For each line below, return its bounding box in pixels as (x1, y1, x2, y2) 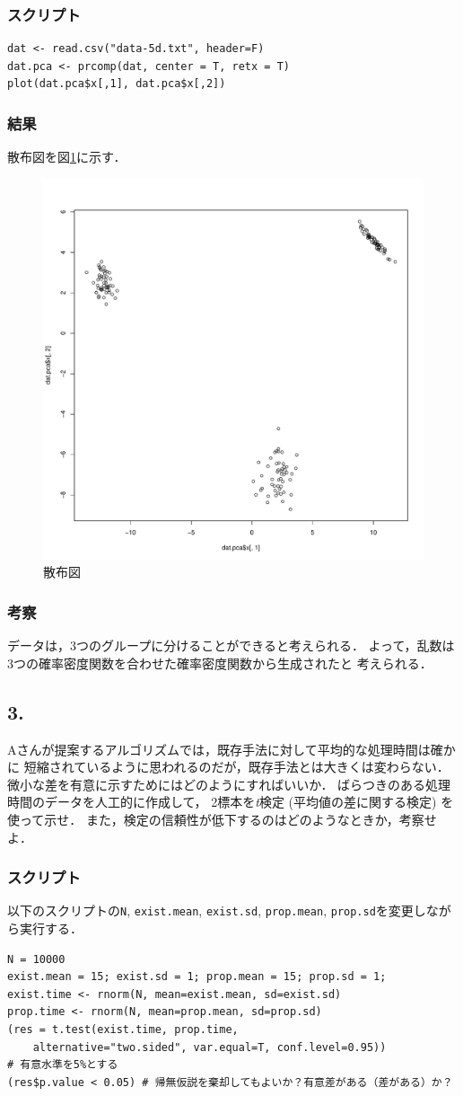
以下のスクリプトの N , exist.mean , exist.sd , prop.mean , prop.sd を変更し (7, 901, 426, 920)
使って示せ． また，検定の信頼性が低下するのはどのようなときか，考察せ (7, 809, 437, 828)
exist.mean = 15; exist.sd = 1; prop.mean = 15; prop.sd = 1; (7, 970, 387, 984)
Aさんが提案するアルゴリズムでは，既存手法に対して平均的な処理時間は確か (7, 739, 456, 758)
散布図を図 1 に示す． (7, 147, 127, 166)
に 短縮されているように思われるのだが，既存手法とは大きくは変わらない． (7, 757, 450, 776)
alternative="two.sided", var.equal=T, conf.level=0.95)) (32, 1040, 387, 1054)
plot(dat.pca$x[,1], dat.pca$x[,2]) (7, 77, 226, 91)
